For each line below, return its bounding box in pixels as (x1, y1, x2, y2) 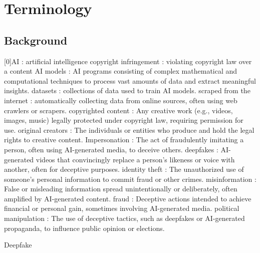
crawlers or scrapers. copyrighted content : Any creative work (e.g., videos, (4, 105, 233, 115)
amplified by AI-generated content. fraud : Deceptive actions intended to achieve (4, 193, 251, 203)
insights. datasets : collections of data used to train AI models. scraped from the (4, 85, 250, 96)
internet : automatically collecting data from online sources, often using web (4, 95, 237, 105)
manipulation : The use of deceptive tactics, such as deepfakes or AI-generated (4, 213, 245, 223)
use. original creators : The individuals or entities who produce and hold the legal (4, 124, 254, 135)
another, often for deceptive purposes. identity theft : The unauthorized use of (4, 164, 244, 174)
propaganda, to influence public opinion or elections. (4, 222, 165, 233)
